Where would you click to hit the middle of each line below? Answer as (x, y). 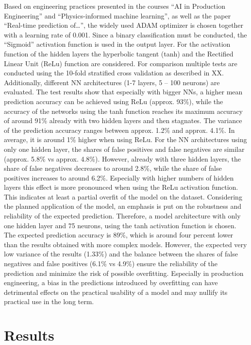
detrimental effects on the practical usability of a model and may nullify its (116, 292)
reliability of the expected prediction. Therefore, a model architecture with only (122, 216)
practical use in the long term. (49, 301)
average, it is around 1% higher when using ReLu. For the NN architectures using (125, 139)
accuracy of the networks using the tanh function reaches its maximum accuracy (123, 111)
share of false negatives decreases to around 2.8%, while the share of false (113, 168)
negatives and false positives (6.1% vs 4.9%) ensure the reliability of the (111, 263)
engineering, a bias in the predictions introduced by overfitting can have (111, 282)
